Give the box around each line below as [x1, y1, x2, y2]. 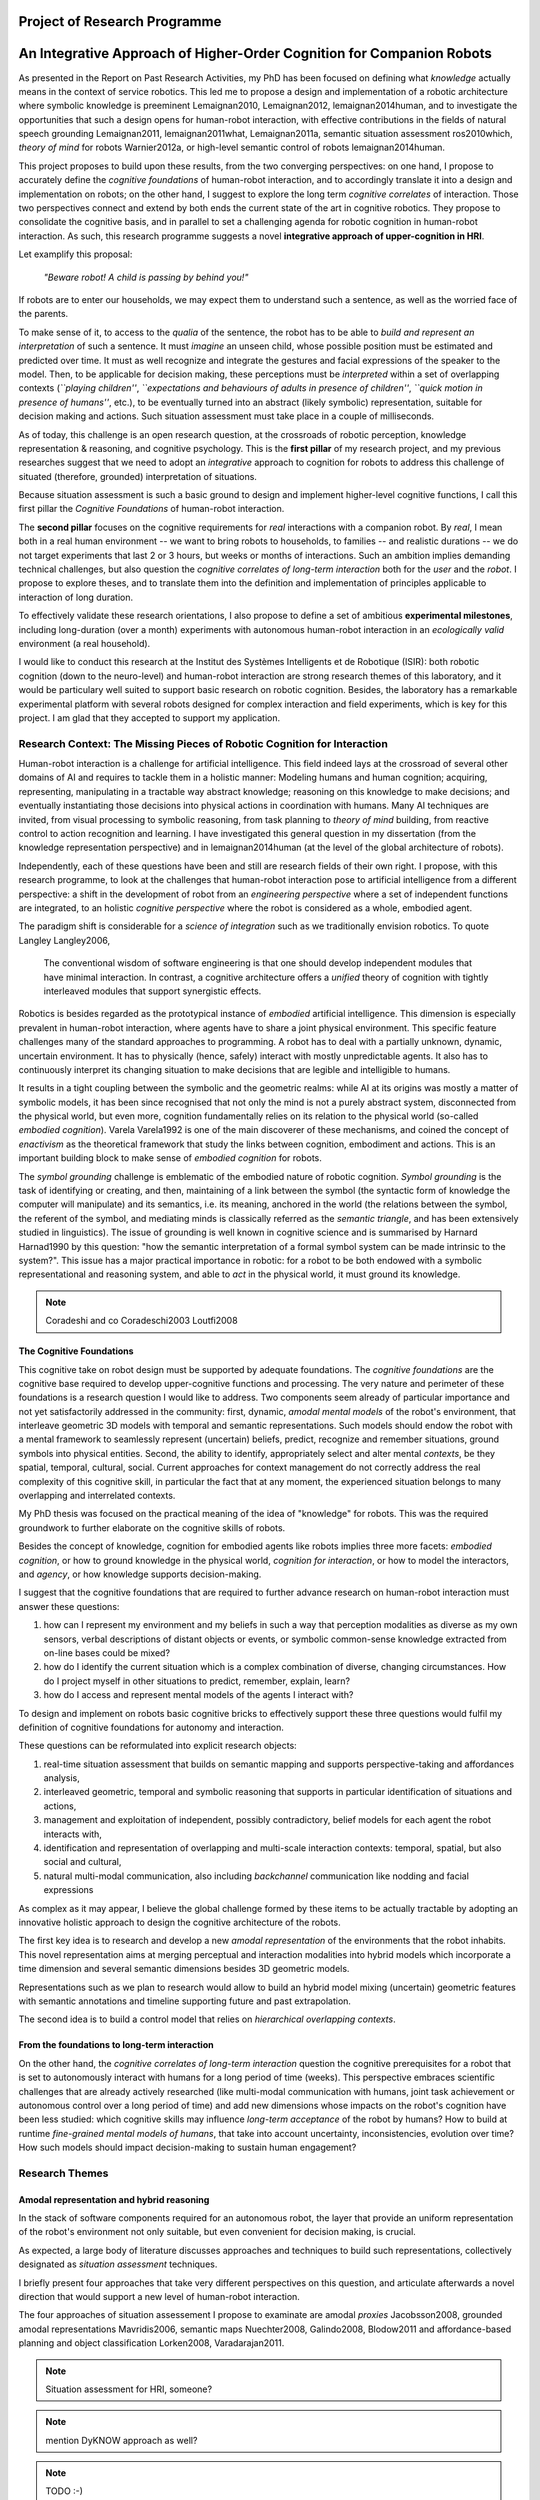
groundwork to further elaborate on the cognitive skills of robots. [18, 1521, 286, 1534]
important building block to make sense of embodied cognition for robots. [18, 1152, 322, 1164]
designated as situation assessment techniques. [18, 2258, 218, 2270]
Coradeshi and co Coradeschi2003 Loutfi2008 [45, 1315, 239, 1327]
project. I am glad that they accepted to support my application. [18, 711, 281, 724]
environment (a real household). [18, 637, 151, 649]
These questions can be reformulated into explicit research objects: [18, 1740, 297, 1752]
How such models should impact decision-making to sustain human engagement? [18, 2141, 357, 2154]
